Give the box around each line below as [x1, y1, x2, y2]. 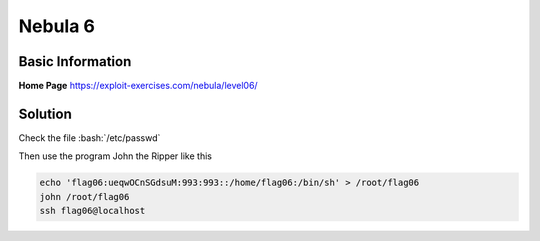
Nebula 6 [18, 15, 95, 37]
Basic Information [18, 53, 132, 70]
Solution [18, 105, 72, 122]
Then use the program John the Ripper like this [18, 150, 212, 162]
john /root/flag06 [39, 191, 130, 202]
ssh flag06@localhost [39, 205, 146, 217]
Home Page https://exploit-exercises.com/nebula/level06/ [18, 80, 259, 92]
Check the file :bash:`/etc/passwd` [18, 131, 161, 144]
